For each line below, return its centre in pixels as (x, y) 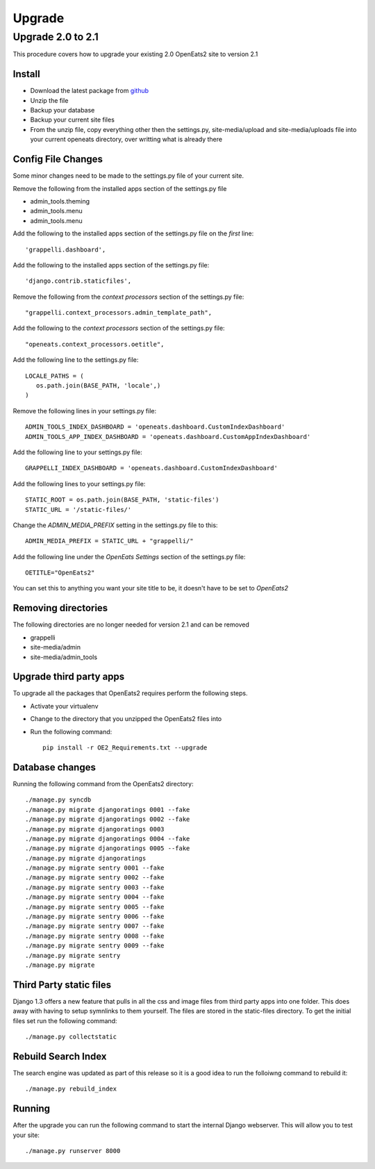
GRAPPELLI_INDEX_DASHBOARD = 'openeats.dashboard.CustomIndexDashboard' (151, 468)
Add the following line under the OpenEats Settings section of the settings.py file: (129, 556)
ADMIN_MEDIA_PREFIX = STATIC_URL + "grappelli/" (109, 541)
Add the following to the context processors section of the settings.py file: (119, 328)
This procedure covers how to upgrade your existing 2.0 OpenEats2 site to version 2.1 (135, 54)
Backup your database (62, 110)
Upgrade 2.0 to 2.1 (56, 37)
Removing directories (60, 608)
